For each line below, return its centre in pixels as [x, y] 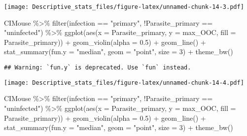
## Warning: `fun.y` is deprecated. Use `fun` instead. [98, 68]
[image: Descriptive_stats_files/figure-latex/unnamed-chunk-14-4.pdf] [124, 83]
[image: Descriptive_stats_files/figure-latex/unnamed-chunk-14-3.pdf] [124, 7]
